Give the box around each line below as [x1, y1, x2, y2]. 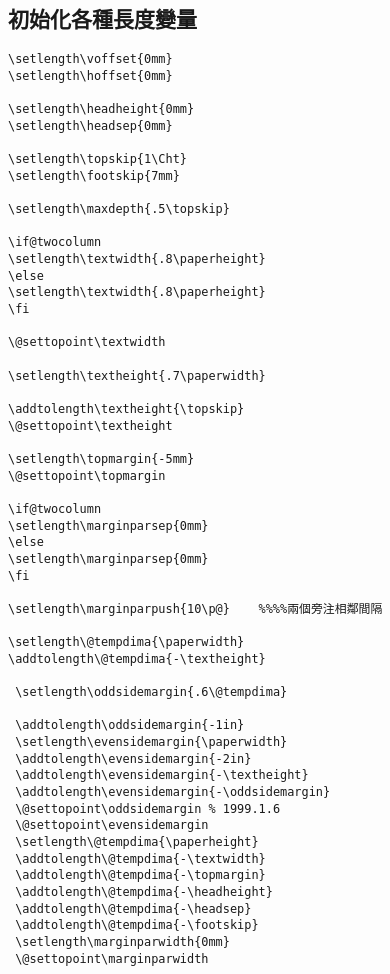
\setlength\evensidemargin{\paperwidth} [15, 735, 288, 750]
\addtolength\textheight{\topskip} [8, 401, 245, 416]
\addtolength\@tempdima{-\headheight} [15, 885, 273, 900]
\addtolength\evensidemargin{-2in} [15, 751, 252, 766]
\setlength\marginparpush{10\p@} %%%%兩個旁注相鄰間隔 [8, 601, 383, 616]
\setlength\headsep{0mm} [8, 118, 173, 133]
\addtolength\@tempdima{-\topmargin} [15, 868, 266, 883]
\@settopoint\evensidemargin [15, 818, 209, 833]
